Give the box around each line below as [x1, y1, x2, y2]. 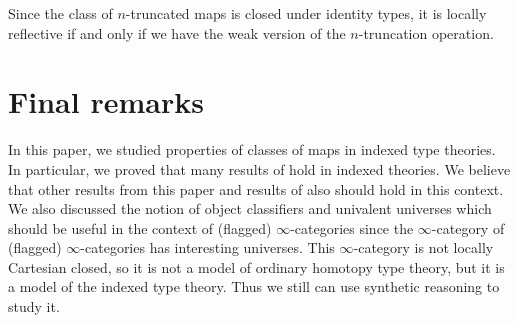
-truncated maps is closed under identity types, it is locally [125, 3, 487, 23]
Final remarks [8, 81, 204, 122]
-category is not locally [353, 237, 494, 258]
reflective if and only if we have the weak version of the [8, 22, 346, 43]
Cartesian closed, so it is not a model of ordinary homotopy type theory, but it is [8, 256, 505, 277]
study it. [8, 296, 60, 317]
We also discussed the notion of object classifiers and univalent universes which [8, 198, 492, 219]
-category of [431, 217, 505, 238]
